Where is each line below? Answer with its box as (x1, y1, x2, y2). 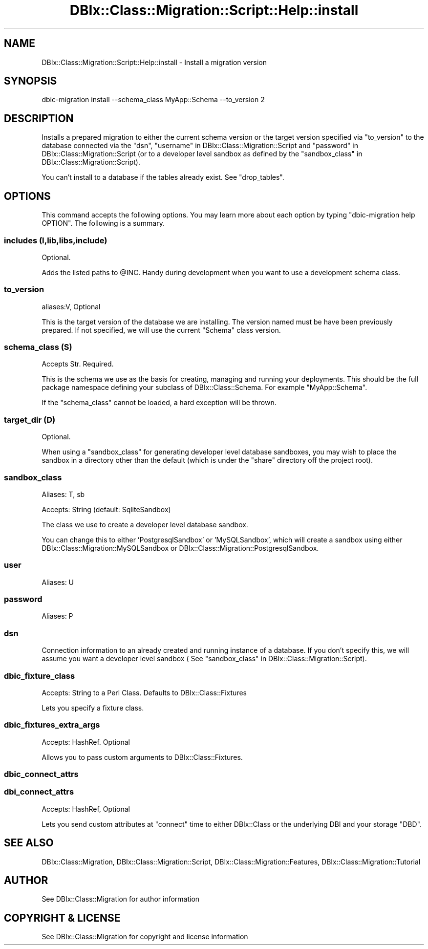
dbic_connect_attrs (4, 769, 79, 779)
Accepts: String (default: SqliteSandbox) (42, 505, 171, 514)
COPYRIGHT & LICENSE (4, 911, 121, 924)
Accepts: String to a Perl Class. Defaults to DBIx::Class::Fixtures (42, 688, 247, 697)
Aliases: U (42, 578, 74, 586)
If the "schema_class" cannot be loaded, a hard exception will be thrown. (42, 398, 277, 407)
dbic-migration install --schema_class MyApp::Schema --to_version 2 (42, 95, 265, 104)
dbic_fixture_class (4, 670, 75, 681)
